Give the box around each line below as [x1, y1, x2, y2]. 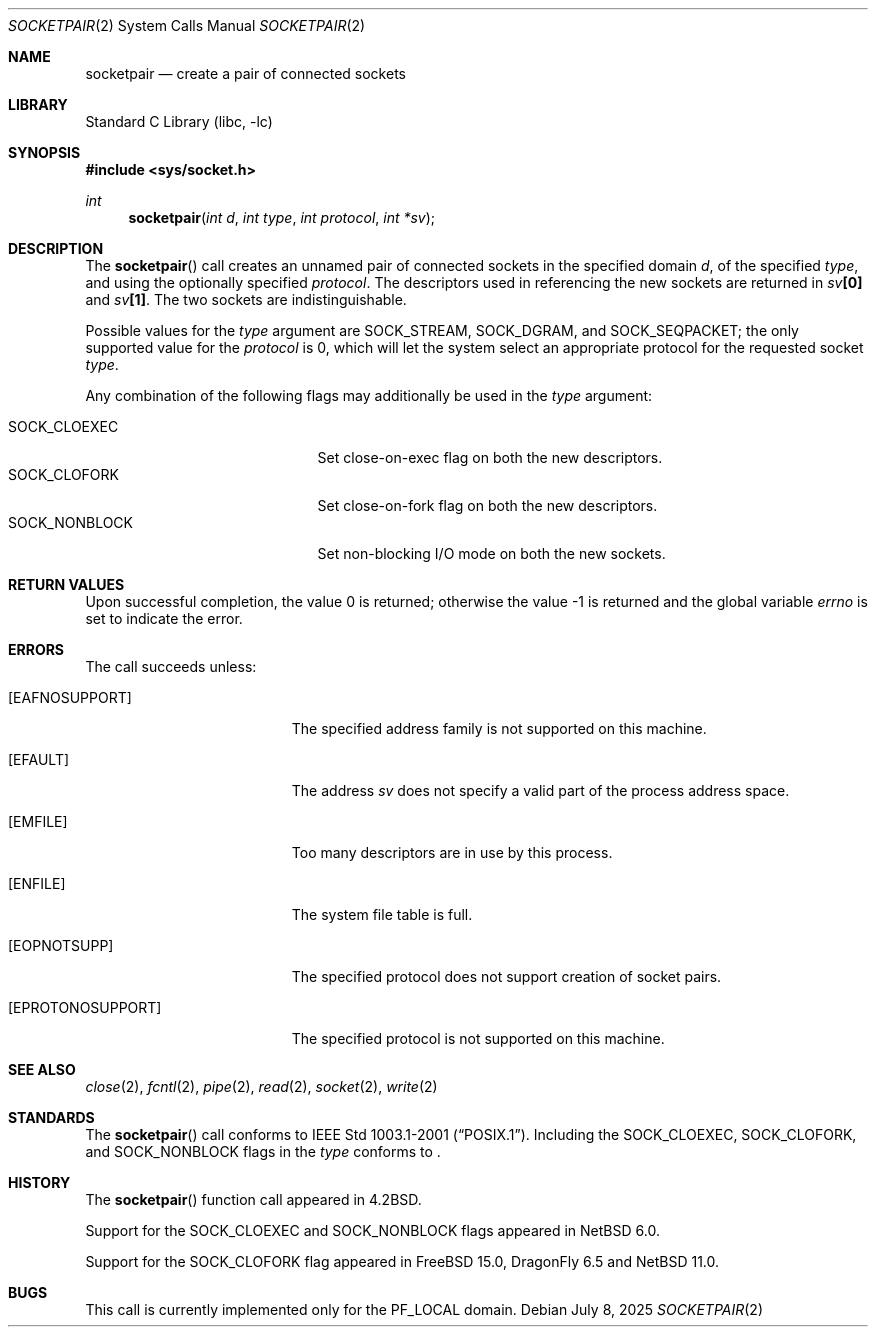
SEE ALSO [8, 1061, 76, 1078]
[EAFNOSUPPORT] [8, 689, 132, 706]
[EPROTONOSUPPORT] [8, 999, 162, 1016]
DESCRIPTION [8, 240, 104, 257]
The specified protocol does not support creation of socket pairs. [291, 968, 722, 985]
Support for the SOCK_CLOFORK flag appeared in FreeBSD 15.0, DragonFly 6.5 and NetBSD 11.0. [85, 1253, 720, 1270]
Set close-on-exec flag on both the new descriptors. [317, 449, 663, 466]
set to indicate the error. [85, 610, 243, 627]
